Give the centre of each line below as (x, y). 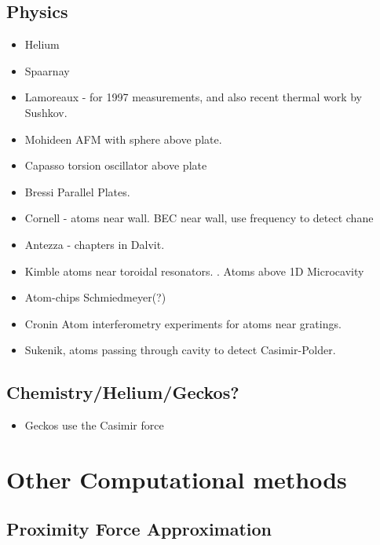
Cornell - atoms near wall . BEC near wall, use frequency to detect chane (199, 218)
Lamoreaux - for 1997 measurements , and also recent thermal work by (193, 97)
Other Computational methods (177, 479)
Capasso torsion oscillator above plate (116, 165)
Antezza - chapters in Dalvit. (95, 244)
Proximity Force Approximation (139, 529)
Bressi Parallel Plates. (77, 191)
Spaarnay (47, 70)
